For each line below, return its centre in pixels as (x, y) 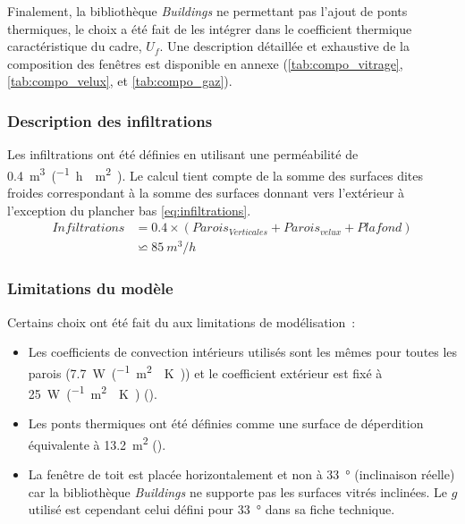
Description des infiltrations (110, 120)
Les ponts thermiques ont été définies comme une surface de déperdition (226, 423)
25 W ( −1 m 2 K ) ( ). (93, 392)
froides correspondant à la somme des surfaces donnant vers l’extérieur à (206, 193)
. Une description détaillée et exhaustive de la (284, 46)
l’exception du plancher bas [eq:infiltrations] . (129, 210)
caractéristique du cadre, (75, 46)
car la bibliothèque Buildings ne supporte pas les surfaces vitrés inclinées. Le (238, 491)
